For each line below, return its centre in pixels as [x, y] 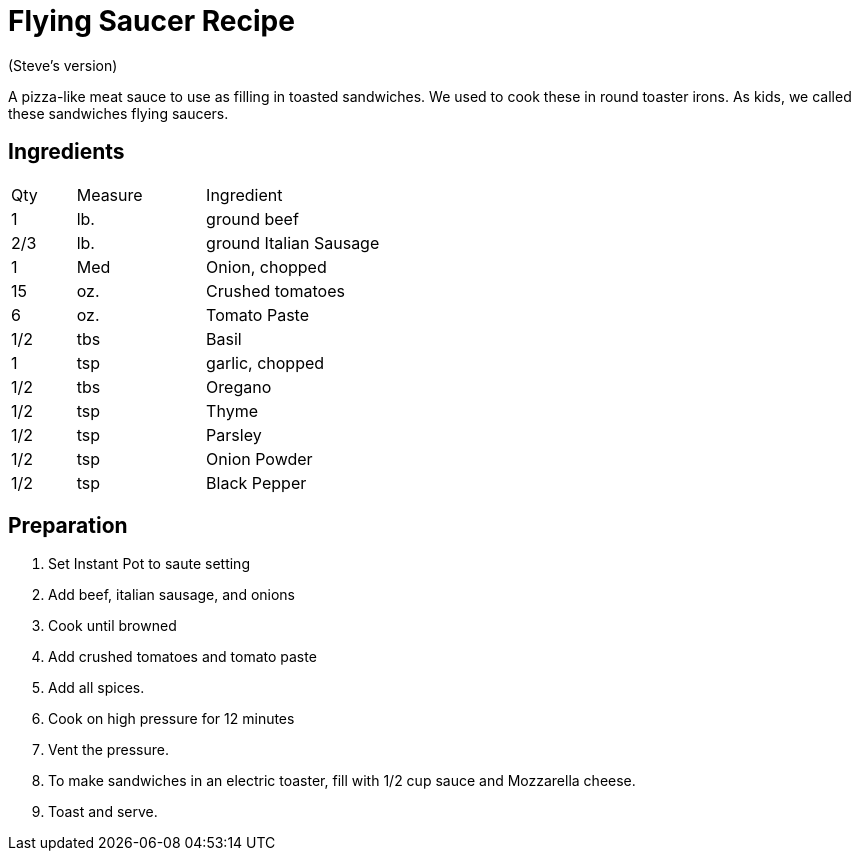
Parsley [234, 434]
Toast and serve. [103, 812]
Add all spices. [96, 688]
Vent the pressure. [108, 750]
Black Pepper [256, 482]
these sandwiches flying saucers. [118, 113]
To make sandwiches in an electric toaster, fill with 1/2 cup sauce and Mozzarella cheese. [342, 781]
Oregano [239, 386]
